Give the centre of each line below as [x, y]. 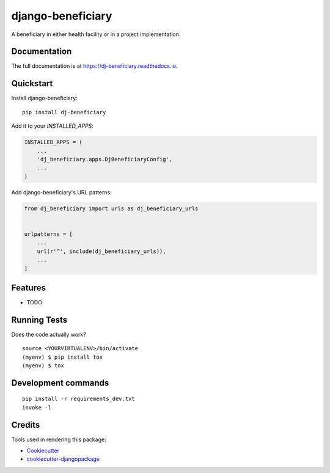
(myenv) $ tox [43, 365]
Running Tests [39, 320]
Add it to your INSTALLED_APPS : [53, 126]
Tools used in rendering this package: [59, 439]
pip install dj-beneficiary [64, 112]
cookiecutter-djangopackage [63, 459]
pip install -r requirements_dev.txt [79, 399]
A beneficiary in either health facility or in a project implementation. [96, 34]
